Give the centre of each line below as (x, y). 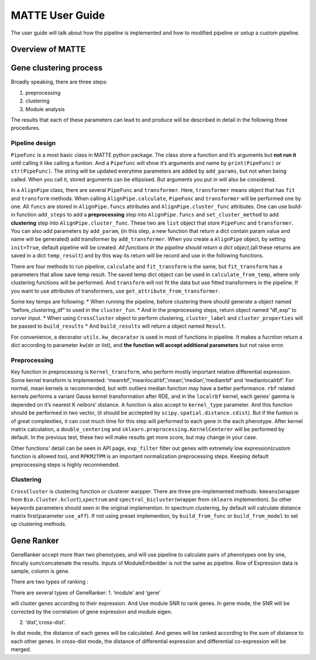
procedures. (25, 128)
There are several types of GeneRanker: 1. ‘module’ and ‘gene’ (86, 592)
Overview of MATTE (48, 49)
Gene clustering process (56, 68)
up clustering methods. (39, 524)
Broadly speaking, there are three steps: (59, 82)
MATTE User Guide (58, 15)
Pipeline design (33, 143)
